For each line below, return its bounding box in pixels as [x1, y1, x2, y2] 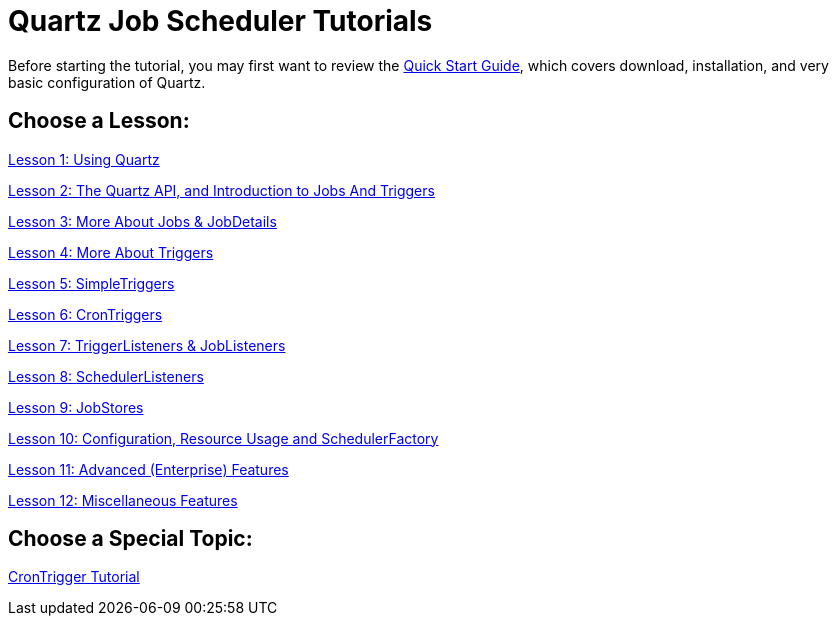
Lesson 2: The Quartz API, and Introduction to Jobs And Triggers [8, 181, 435, 199]
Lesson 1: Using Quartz [8, 150, 160, 168]
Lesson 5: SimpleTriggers [8, 274, 175, 292]
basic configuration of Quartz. [8, 73, 206, 91]
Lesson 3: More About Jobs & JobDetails [8, 212, 277, 230]
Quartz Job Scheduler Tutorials [8, 4, 433, 38]
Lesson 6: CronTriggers [8, 305, 163, 323]
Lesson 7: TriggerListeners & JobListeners [8, 336, 286, 354]
